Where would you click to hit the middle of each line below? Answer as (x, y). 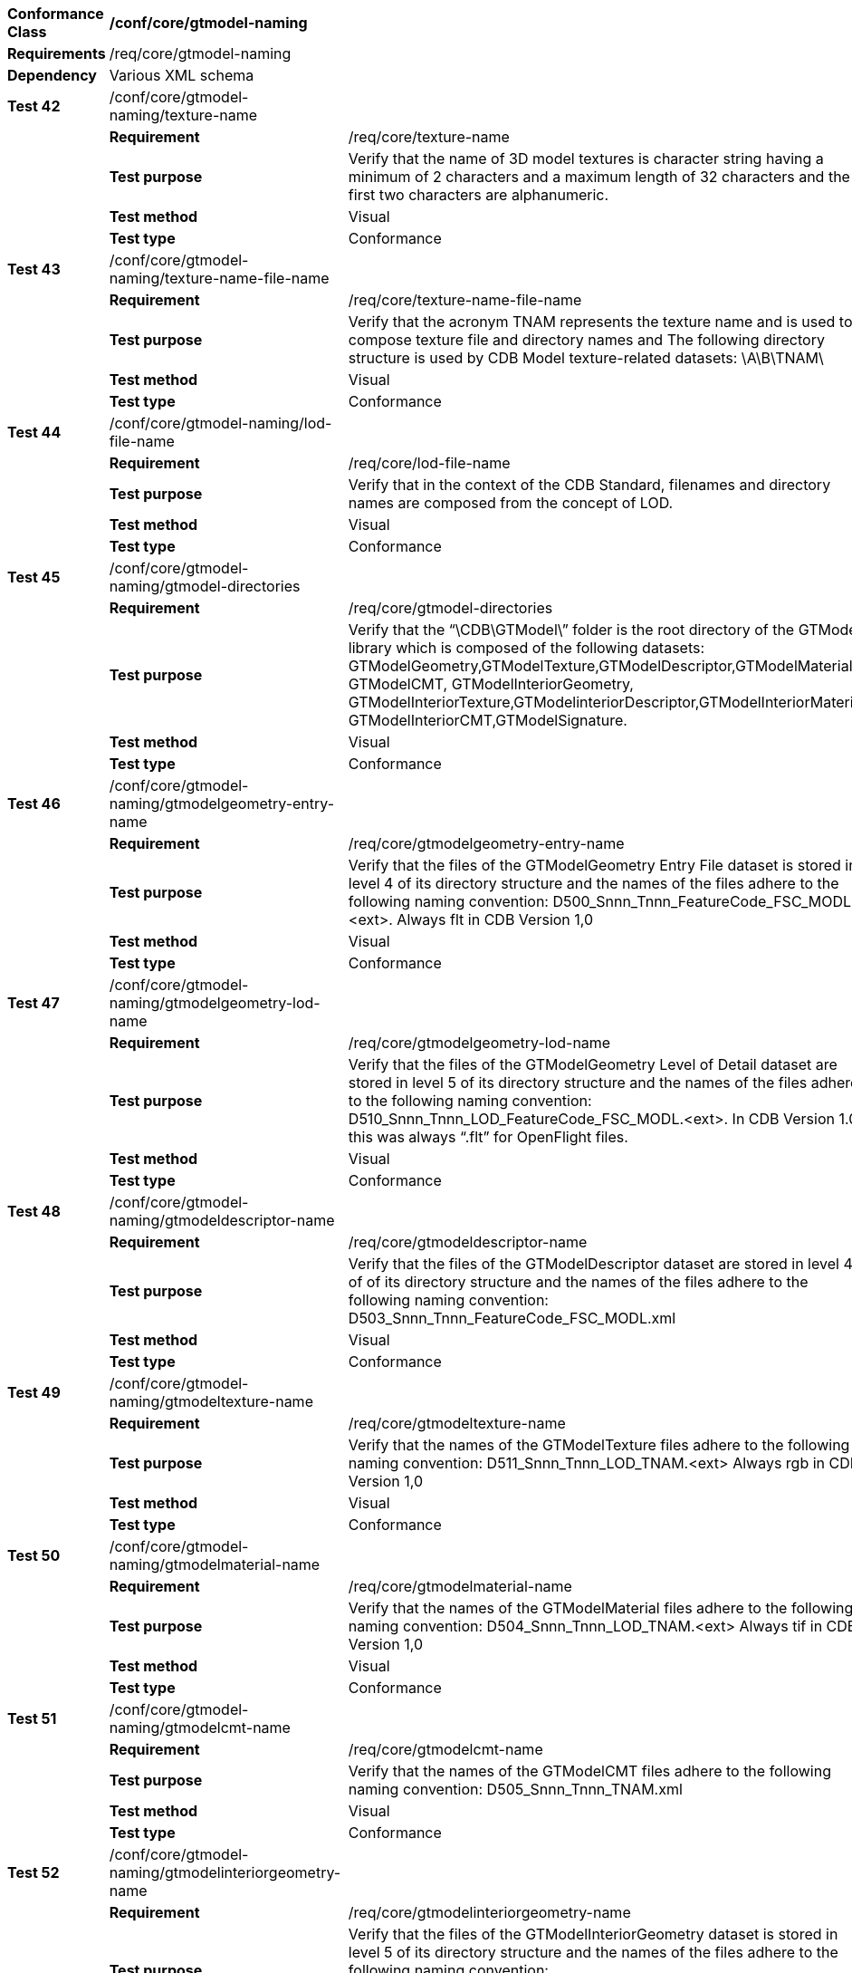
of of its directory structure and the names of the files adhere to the (578, 1282)
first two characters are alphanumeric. (479, 195)
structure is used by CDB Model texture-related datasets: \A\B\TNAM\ (586, 358)
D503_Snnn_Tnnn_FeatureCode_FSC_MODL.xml (512, 1318)
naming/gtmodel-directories (205, 586)
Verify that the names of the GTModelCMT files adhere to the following (589, 1771)
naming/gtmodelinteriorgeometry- (225, 1872)
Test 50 (34, 1555)
